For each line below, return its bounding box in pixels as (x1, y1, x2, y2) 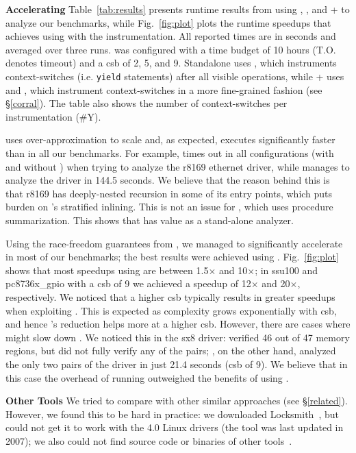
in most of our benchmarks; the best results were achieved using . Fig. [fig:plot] (5, 249, 339, 264)
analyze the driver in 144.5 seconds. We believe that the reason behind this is (5, 173, 330, 187)
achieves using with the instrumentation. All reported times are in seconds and (5, 29, 336, 43)
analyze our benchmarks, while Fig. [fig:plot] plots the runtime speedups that (5, 15, 331, 29)
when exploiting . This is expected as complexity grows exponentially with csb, (5, 303, 337, 317)
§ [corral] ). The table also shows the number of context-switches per (5, 96, 288, 110)
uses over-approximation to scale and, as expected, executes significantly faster (5, 132, 335, 147)
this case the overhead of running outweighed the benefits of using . (5, 370, 289, 384)
